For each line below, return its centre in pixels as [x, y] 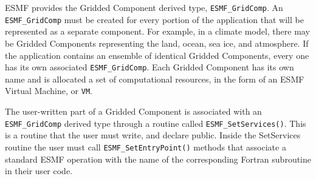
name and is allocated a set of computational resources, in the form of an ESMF [155, 79]
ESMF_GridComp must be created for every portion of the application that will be [154, 19]
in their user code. [39, 171]
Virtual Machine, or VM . [49, 91]
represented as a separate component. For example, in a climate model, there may [157, 31]
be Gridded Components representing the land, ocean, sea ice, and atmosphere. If [157, 43]
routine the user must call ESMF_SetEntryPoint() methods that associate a [146, 147]
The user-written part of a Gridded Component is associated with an [133, 111]
